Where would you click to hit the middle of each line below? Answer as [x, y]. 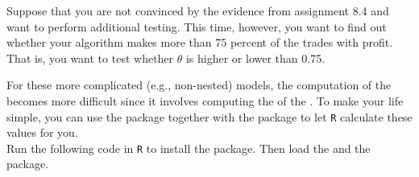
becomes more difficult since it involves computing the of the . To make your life [205, 100]
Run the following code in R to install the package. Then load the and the [189, 148]
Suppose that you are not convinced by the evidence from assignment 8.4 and [198, 10]
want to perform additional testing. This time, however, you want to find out [197, 26]
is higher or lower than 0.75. [255, 58]
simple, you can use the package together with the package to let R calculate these [209, 116]
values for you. [42, 132]
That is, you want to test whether [90, 58]
